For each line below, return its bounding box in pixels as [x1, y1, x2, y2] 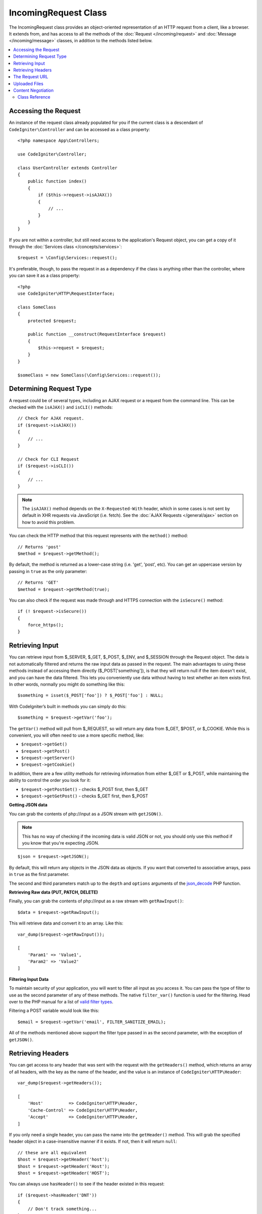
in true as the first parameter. [9, 872, 70, 877]
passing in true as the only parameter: [9, 568, 87, 574]
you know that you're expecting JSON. [22, 840, 99, 846]
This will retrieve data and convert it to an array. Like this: [9, 920, 124, 926]
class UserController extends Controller [17, 165, 117, 170]
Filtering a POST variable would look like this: [9, 1008, 99, 1013]
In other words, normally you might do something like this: [9, 681, 125, 687]
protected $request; [27, 318, 77, 323]
